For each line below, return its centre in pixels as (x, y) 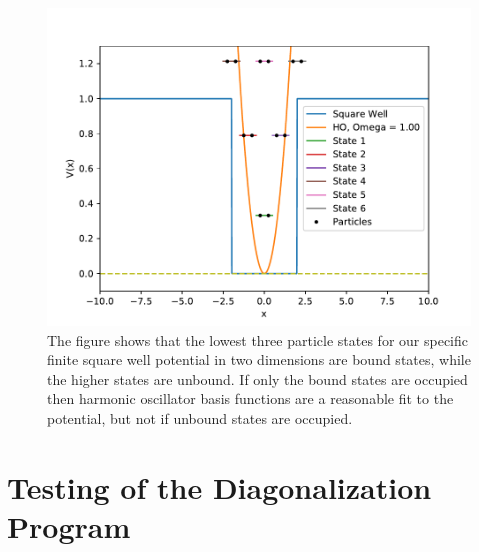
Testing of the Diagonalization (219, 486)
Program (69, 525)
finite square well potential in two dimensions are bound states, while (259, 359)
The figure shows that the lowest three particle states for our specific (257, 339)
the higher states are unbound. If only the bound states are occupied (257, 378)
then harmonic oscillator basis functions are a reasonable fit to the (250, 398)
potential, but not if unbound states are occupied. (200, 417)
